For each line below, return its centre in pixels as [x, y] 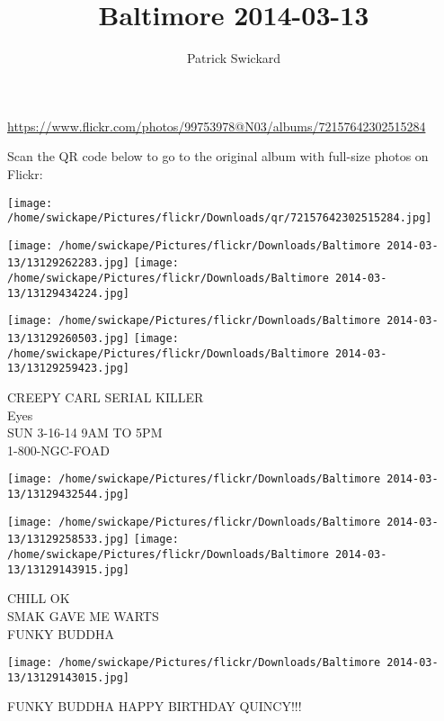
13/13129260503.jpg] [69, 339]
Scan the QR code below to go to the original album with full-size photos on [218, 156]
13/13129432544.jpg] [69, 495]
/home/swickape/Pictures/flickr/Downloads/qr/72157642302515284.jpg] [220, 218]
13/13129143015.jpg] [69, 677]
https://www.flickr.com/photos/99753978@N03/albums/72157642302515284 [217, 126]
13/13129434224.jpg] [69, 293]
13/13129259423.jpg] [69, 369]
